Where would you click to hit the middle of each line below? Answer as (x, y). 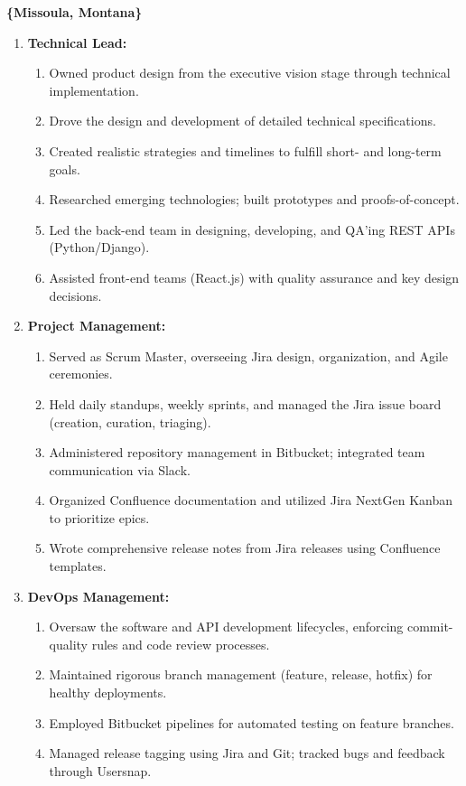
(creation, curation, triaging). (130, 421)
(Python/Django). (99, 247)
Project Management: (97, 326)
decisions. (75, 295)
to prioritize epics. (99, 517)
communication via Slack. (120, 469)
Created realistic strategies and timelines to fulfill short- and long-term (245, 150)
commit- (430, 627)
